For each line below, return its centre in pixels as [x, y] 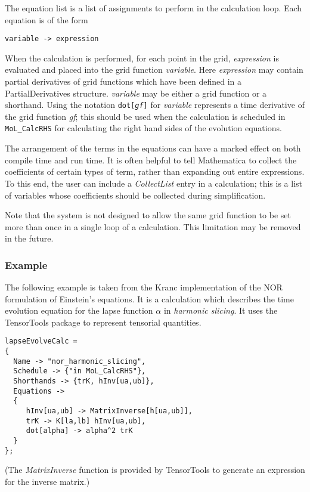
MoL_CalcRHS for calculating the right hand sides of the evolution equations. [143, 128]
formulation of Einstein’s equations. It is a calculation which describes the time [149, 298]
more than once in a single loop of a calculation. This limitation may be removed [153, 226]
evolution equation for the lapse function [79, 310]
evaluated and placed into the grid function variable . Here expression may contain [154, 69]
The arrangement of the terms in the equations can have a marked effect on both [153, 148]
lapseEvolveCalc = [41, 341]
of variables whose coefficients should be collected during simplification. [135, 195]
